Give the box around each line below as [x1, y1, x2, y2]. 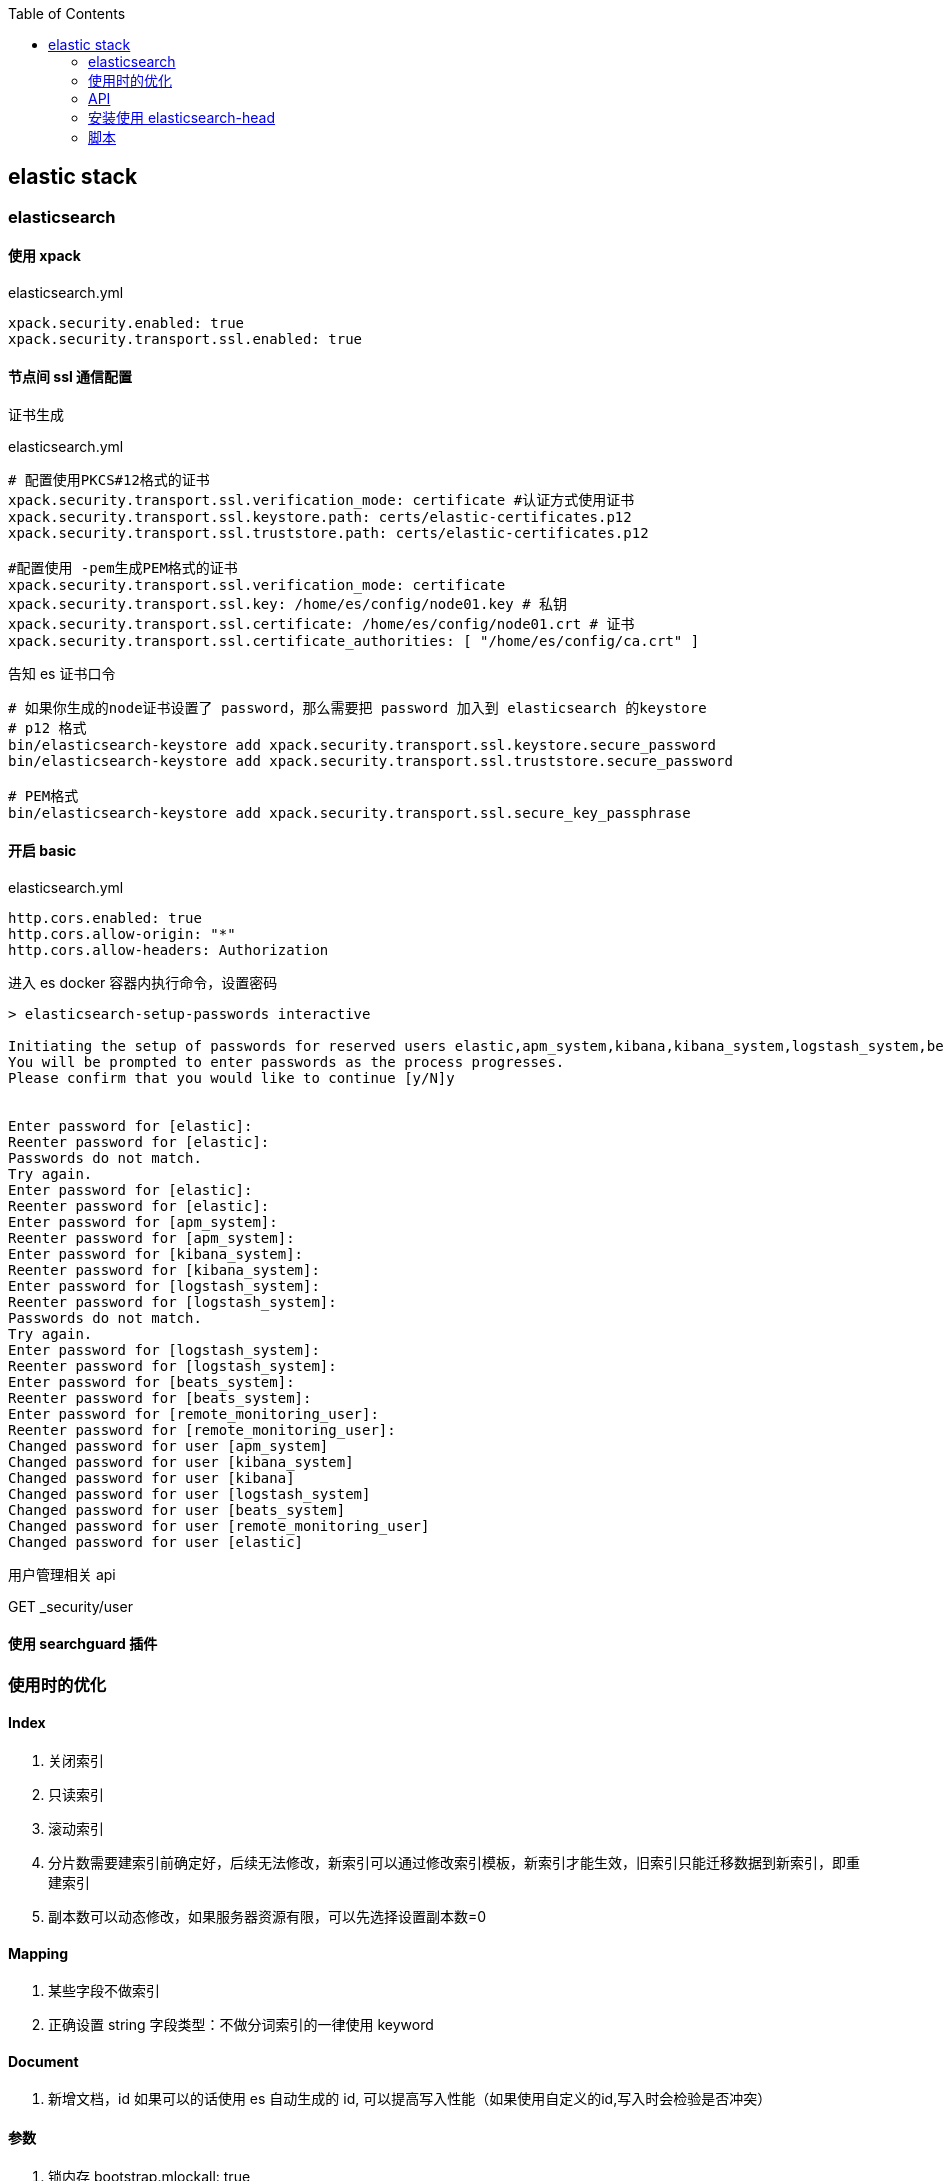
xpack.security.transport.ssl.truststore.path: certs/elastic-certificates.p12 [8, 525, 649, 542]
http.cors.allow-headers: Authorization [8, 941, 329, 958]
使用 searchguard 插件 [8, 1635, 158, 1653]
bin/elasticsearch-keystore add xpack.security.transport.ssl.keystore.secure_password [8, 737, 717, 754]
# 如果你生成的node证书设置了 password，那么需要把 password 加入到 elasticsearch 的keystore [8, 700, 707, 717]
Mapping [8, 1944, 69, 1962]
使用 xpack [8, 247, 81, 265]
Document [8, 2052, 79, 2070]
